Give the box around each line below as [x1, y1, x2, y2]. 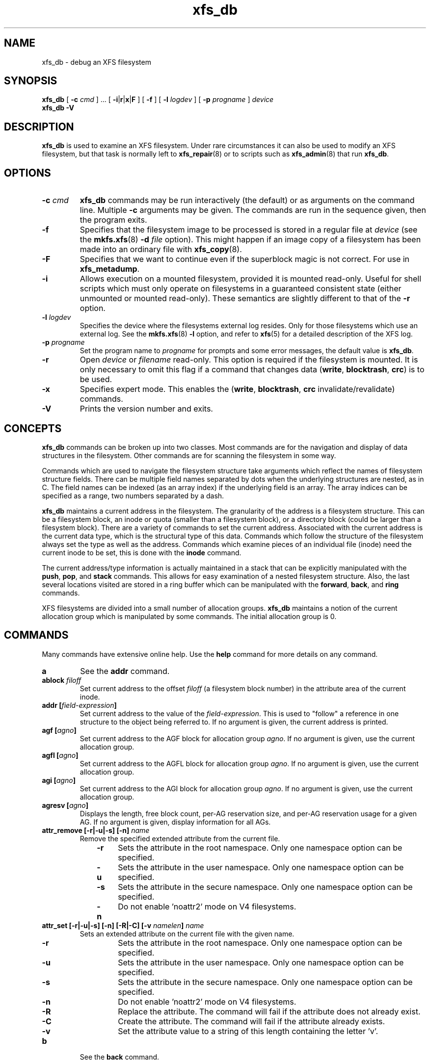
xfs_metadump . [80, 264, 140, 274]
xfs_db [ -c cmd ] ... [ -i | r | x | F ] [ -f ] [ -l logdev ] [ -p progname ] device [42, 95, 274, 104]
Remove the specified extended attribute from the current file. [80, 834, 280, 843]
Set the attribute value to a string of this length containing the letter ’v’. [118, 1026, 378, 1036]
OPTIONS [4, 166, 51, 179]
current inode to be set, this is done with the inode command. [42, 548, 242, 557]
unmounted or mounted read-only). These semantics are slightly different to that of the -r [80, 293, 410, 304]
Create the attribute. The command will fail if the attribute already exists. [118, 1016, 385, 1026]
